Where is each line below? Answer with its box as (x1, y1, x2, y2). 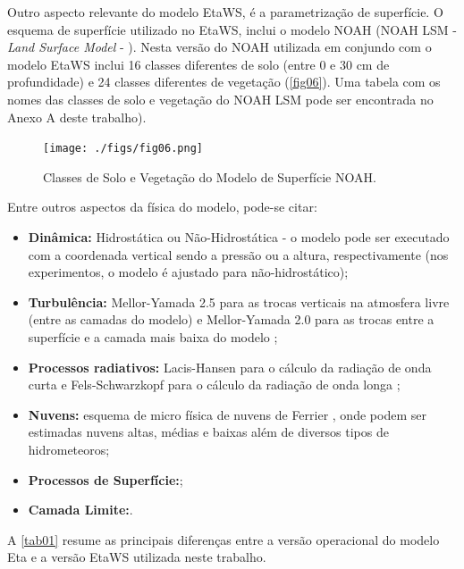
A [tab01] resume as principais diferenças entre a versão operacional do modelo (7, 530, 440, 548)
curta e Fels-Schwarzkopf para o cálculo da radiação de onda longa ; (28, 375, 401, 394)
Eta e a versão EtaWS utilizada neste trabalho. (7, 548, 266, 566)
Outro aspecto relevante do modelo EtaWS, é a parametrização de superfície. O (7, 3, 443, 21)
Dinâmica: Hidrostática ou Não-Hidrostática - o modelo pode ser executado (28, 228, 450, 246)
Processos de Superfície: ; (28, 470, 183, 489)
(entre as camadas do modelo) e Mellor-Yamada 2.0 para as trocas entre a (28, 310, 434, 329)
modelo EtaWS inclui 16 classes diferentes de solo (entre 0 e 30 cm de (7, 54, 390, 73)
